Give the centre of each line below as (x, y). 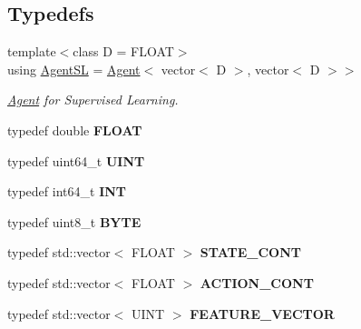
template (32, 51)
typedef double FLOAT (75, 130)
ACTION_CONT (257, 282)
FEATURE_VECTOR (262, 313)
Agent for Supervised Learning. (93, 100)
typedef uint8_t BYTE (74, 221)
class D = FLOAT (123, 51)
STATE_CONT (250, 252)
